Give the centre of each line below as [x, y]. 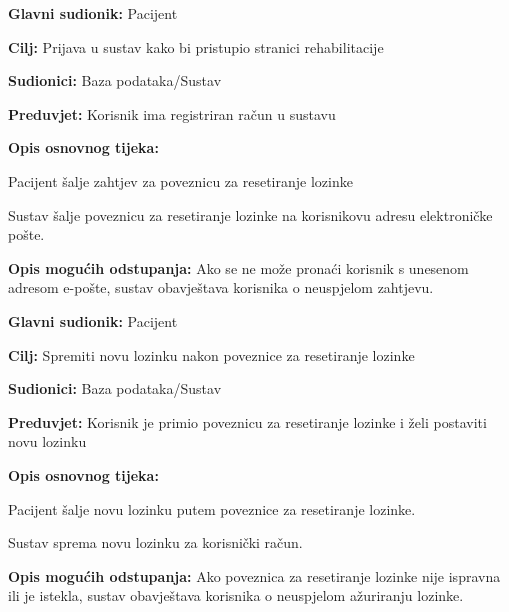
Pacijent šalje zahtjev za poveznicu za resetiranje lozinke [180, 180]
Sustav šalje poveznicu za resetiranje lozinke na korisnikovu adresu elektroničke [250, 214]
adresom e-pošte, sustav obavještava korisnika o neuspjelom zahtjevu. [221, 287]
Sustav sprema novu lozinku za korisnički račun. [155, 542]
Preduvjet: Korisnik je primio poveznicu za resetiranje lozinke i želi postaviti [247, 421]
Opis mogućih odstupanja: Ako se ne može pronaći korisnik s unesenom [238, 267]
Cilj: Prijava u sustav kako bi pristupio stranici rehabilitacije [196, 46]
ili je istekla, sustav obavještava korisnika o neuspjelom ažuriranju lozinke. [236, 595]
